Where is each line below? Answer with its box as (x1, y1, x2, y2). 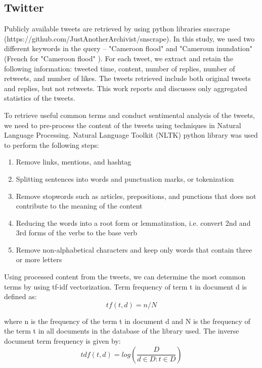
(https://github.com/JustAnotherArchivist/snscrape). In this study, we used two (4, 33, 255, 44)
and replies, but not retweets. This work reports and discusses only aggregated (4, 83, 247, 93)
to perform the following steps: (4, 139, 99, 150)
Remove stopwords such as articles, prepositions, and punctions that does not (16, 190, 256, 201)
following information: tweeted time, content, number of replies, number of (4, 63, 235, 73)
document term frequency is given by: (4, 336, 121, 346)
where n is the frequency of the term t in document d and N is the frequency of (4, 315, 250, 326)
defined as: (4, 291, 37, 302)
